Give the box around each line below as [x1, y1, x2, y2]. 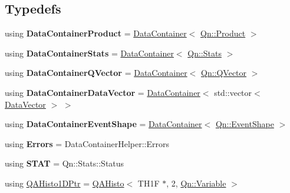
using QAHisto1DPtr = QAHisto [5, 177, 124, 189]
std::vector [214, 86, 252, 98]
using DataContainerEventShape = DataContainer [5, 118, 202, 130]
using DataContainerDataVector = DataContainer [5, 86, 200, 98]
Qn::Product [200, 27, 246, 39]
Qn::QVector [201, 66, 247, 79]
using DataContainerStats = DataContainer [5, 46, 174, 59]
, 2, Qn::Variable [166, 177, 226, 189]
